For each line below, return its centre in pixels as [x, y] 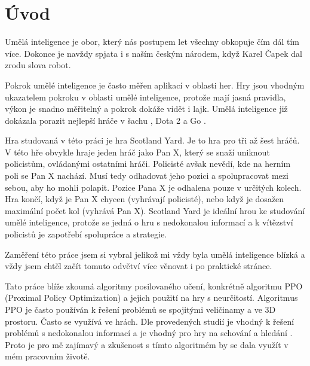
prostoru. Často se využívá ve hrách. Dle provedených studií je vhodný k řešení [150, 321]
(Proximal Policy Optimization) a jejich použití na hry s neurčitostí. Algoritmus [151, 298]
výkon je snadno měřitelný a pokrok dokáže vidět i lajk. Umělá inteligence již [146, 109]
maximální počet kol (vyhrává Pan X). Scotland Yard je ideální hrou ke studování [155, 210]
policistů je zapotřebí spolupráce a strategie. [86, 234]
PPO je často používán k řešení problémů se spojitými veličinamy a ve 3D [140, 309]
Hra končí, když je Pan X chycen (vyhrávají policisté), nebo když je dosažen [145, 199]
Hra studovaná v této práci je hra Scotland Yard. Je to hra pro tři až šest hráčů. [152, 140]
